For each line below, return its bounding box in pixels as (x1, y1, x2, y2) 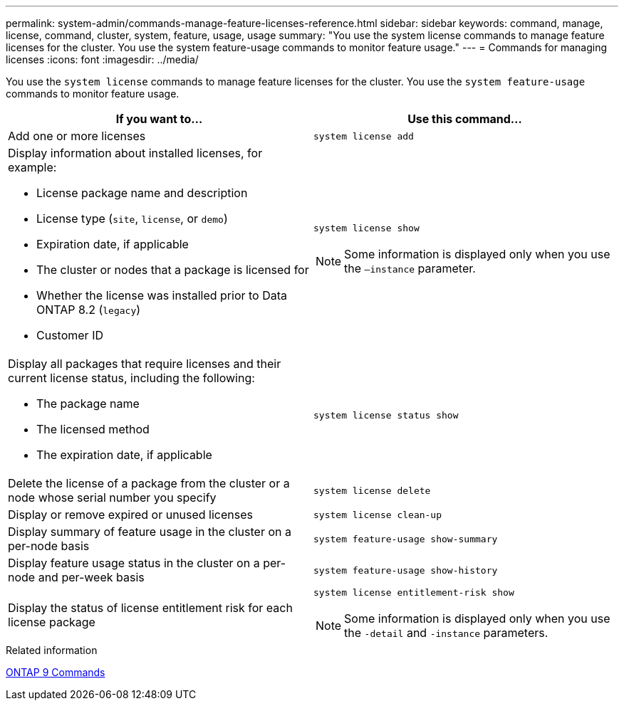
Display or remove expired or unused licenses (8, 507, 253, 522)
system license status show (313, 409, 459, 421)
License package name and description (36, 186, 248, 200)
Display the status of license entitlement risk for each (8, 600, 293, 615)
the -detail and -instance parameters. (344, 626, 548, 640)
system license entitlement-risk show (313, 587, 514, 598)
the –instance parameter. (344, 260, 476, 275)
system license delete (313, 485, 431, 496)
